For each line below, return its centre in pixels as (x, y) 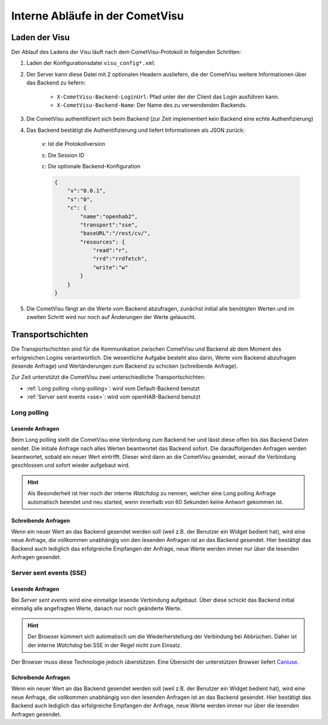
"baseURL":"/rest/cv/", (115, 233)
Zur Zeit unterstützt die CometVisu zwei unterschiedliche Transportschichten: (108, 377)
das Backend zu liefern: (56, 83)
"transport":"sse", (109, 225)
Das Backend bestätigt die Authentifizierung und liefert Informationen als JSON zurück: (136, 130)
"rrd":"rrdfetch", (120, 259)
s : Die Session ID (63, 155)
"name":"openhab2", (109, 216)
